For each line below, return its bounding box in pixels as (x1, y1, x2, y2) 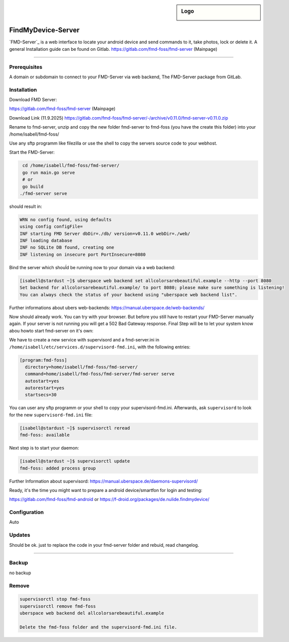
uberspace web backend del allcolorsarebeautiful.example (19, 611, 164, 616)
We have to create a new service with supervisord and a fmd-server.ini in (9, 337, 160, 343)
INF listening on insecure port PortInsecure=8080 (19, 252, 146, 257)
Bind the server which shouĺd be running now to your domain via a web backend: (9, 264, 176, 270)
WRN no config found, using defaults (19, 217, 112, 222)
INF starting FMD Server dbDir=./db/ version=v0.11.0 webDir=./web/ (19, 231, 191, 236)
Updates (9, 531, 30, 538)
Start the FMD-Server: (9, 150, 55, 156)
